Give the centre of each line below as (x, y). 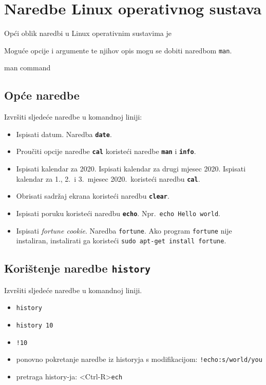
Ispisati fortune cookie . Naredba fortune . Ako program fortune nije (124, 230)
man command (27, 68)
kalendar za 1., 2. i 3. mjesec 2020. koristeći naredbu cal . (108, 178)
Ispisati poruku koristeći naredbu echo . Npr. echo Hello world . (118, 213)
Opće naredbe (42, 95)
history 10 (35, 325)
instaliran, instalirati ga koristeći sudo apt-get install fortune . (121, 240)
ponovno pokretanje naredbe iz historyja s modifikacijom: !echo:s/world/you (139, 359)
